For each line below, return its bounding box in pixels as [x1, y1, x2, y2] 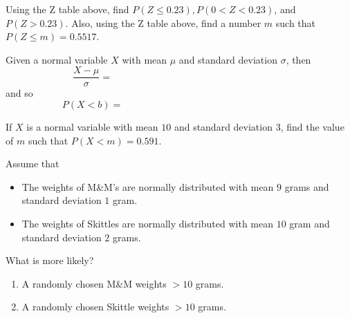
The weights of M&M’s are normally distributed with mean [21, 179, 274, 194]
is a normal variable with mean [26, 120, 158, 134]
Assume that [6, 156, 59, 171]
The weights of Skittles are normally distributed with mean [21, 216, 273, 230]
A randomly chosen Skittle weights [21, 299, 169, 314]
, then [286, 52, 311, 66]
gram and [289, 216, 330, 230]
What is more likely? [6, 253, 94, 268]
